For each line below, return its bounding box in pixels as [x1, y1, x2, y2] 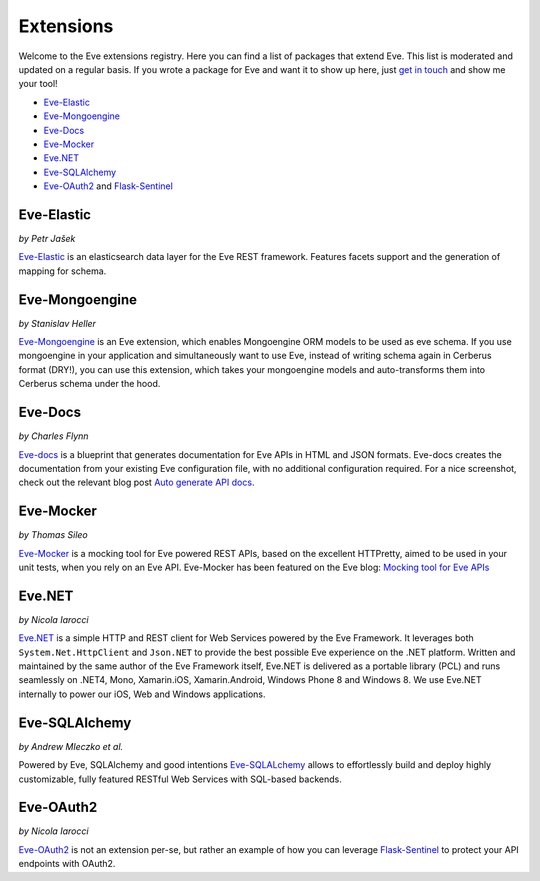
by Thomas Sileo [18, 529, 89, 541]
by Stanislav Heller [18, 317, 97, 329]
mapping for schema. [18, 265, 107, 277]
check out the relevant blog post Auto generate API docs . [18, 476, 255, 489]
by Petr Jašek [18, 232, 76, 244]
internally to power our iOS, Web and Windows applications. [18, 688, 266, 700]
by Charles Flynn [18, 430, 89, 442]
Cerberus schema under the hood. [18, 378, 161, 390]
